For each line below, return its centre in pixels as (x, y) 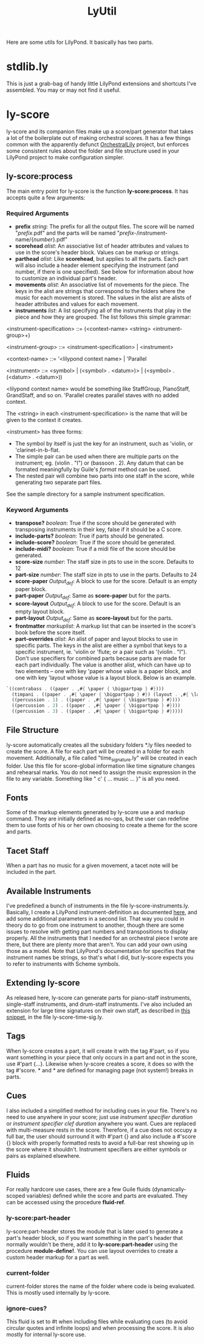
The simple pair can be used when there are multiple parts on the (97, 457)
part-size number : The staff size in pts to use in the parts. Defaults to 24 (106, 575)
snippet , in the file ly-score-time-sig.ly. (55, 1017)
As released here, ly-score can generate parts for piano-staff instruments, (99, 997)
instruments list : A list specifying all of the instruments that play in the (103, 311)
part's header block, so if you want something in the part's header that (95, 1238)
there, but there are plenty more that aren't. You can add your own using (97, 944)
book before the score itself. (50, 632)
